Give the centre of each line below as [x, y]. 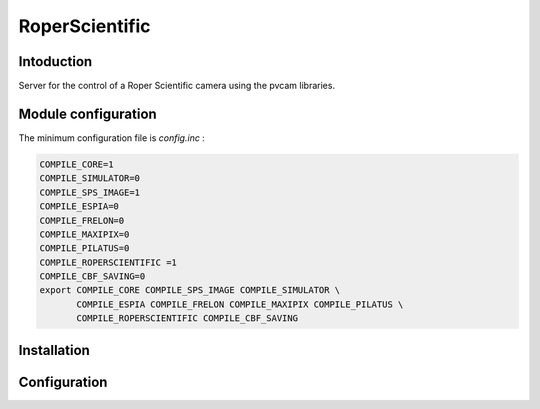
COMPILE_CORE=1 [76, 164]
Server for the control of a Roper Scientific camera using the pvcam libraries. [176, 86]
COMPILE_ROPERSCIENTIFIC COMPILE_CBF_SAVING [187, 318]
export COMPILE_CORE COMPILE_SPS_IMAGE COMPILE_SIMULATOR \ [190, 290]
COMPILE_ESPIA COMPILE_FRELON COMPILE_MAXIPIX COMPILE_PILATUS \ [240, 304]
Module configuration [87, 113]
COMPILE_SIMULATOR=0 [89, 178]
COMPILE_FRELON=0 [82, 220]
